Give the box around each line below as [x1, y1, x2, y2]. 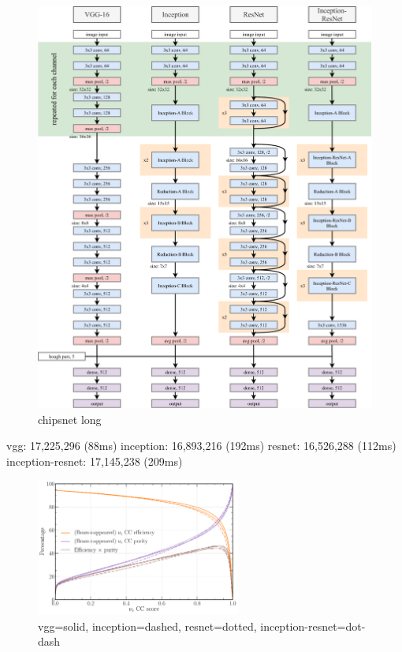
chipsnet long [38, 410, 102, 427]
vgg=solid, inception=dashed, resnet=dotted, [38, 617, 257, 634]
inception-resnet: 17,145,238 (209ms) [6, 452, 183, 469]
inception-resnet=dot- [260, 617, 366, 634]
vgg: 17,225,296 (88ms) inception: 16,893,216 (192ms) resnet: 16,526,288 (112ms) [6, 437, 396, 454]
